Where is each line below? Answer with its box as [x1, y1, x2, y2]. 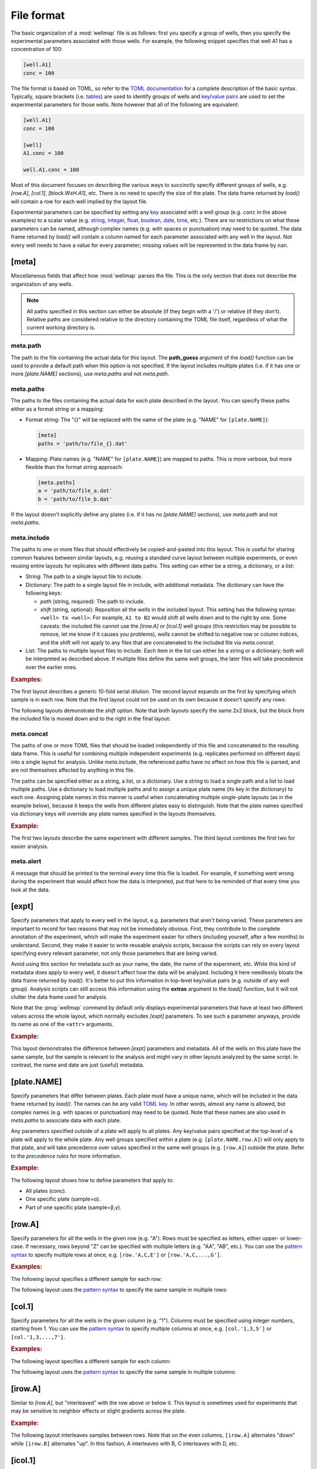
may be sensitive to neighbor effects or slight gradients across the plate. [11, 1407, 186, 1414]
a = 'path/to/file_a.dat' [38, 488, 113, 494]
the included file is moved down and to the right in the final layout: [11, 715, 171, 722]
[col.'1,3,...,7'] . [11, 1333, 66, 1340]
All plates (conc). [25, 1188, 67, 1195]
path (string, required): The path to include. [40, 598, 145, 605]
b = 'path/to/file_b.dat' [38, 495, 113, 502]
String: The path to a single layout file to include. [25, 573, 143, 580]
